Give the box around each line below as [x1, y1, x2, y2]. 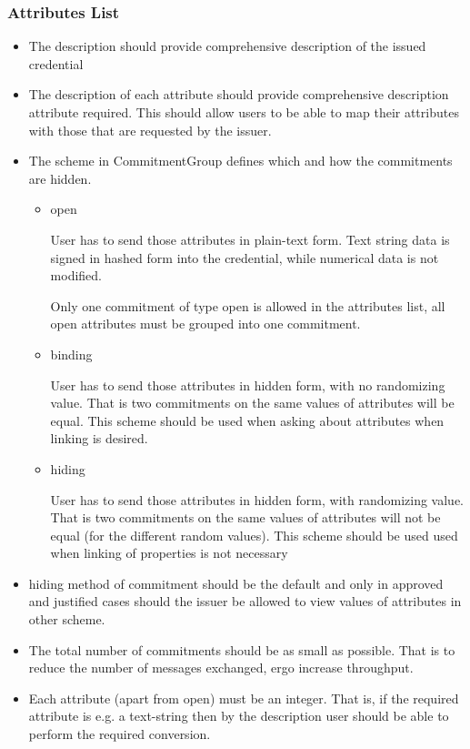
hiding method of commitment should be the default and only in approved [28, 573, 444, 592]
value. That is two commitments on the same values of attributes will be [50, 393, 455, 412]
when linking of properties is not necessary [50, 543, 288, 562]
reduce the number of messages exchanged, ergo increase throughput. [28, 658, 414, 677]
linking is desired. [50, 429, 148, 448]
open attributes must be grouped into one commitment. [50, 314, 361, 333]
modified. [50, 266, 102, 285]
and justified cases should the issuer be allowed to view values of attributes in [28, 592, 462, 611]
